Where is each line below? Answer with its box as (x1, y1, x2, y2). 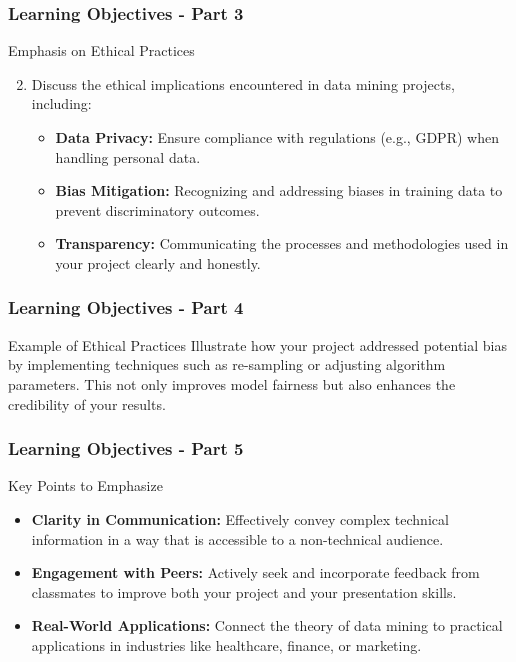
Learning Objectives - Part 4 (8, 295, 244, 320)
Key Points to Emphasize (8, 475, 163, 496)
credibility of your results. (8, 393, 166, 414)
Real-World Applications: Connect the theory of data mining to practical (31, 615, 503, 636)
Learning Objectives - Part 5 (8, 436, 244, 461)
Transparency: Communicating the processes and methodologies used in (55, 233, 509, 254)
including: (31, 93, 92, 114)
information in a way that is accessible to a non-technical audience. (31, 528, 444, 549)
